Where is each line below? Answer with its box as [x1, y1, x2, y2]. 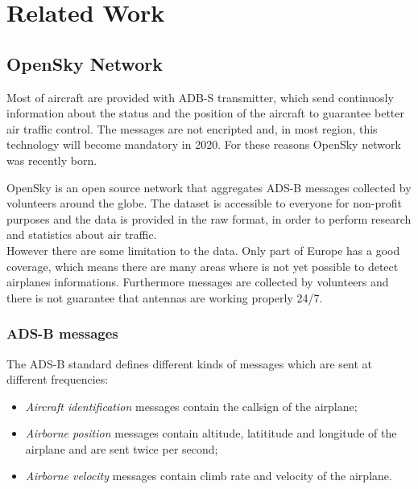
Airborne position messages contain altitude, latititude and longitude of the [25, 425, 397, 442]
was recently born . [6, 151, 97, 168]
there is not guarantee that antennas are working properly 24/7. [6, 289, 323, 306]
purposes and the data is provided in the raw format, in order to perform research [6, 210, 412, 227]
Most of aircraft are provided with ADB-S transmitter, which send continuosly [6, 88, 394, 105]
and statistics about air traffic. [6, 226, 157, 243]
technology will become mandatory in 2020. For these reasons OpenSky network [6, 136, 401, 153]
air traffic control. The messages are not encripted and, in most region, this [6, 120, 378, 137]
